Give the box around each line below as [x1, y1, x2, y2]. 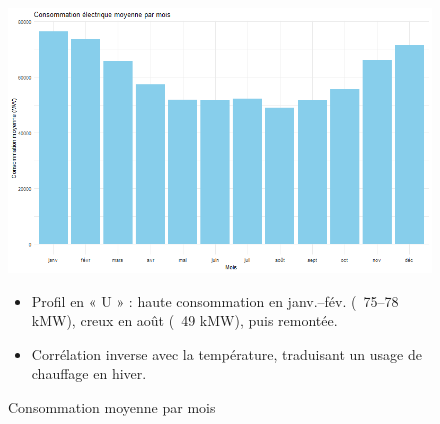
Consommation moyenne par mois [8, 396, 216, 417]
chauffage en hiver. [31, 363, 147, 384]
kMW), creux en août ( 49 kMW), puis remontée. [31, 310, 338, 331]
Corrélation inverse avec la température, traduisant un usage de [31, 343, 422, 364]
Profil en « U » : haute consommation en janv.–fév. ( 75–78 [31, 290, 399, 311]
